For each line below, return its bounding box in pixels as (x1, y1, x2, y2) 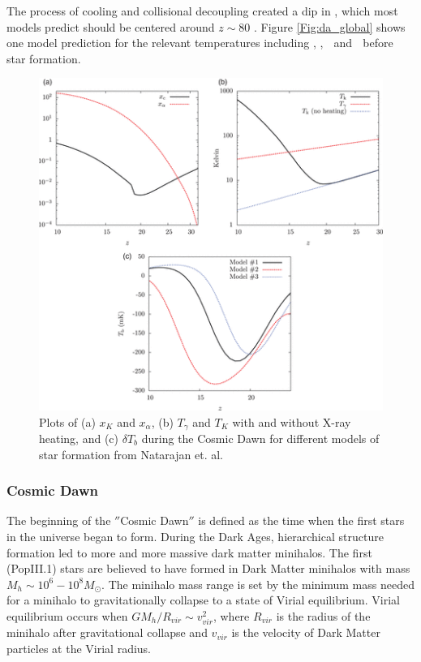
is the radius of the (276, 607, 371, 624)
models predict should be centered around (6, 18, 215, 35)
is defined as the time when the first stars (198, 512, 405, 529)
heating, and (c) (39, 429, 119, 446)
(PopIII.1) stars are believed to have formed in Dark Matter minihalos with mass (6, 560, 410, 577)
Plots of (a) (39, 413, 96, 430)
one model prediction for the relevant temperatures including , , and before (6, 34, 393, 51)
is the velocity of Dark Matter (231, 624, 380, 641)
